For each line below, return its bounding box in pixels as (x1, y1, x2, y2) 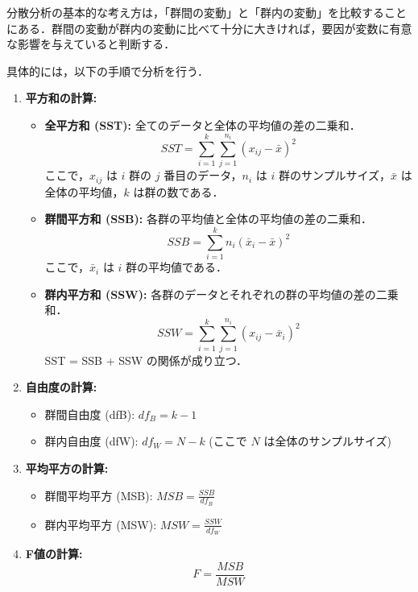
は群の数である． (133, 183, 224, 200)
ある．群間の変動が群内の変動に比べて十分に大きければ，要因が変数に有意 (17, 19, 412, 36)
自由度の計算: (25, 379, 97, 395)
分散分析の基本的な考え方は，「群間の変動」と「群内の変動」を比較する (6, 4, 384, 20)
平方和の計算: (25, 89, 97, 106)
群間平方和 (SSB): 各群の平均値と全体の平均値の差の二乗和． (44, 210, 372, 227)
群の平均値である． (126, 259, 227, 275)
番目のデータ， (163, 167, 242, 184)
